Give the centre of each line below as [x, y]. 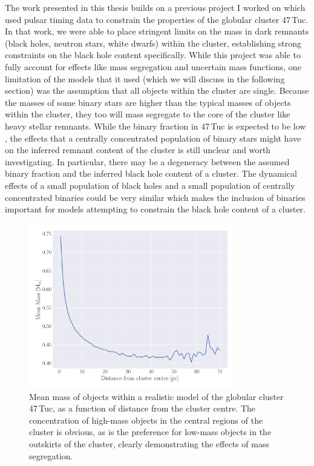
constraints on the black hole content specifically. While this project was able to [153, 55]
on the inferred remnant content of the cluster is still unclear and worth [138, 150]
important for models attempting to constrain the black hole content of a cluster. [155, 209]
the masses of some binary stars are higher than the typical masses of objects [148, 102]
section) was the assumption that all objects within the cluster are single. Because [157, 90]
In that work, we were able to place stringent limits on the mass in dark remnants [157, 31]
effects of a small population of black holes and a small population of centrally [150, 185]
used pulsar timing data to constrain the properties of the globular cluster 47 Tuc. [157, 19]
